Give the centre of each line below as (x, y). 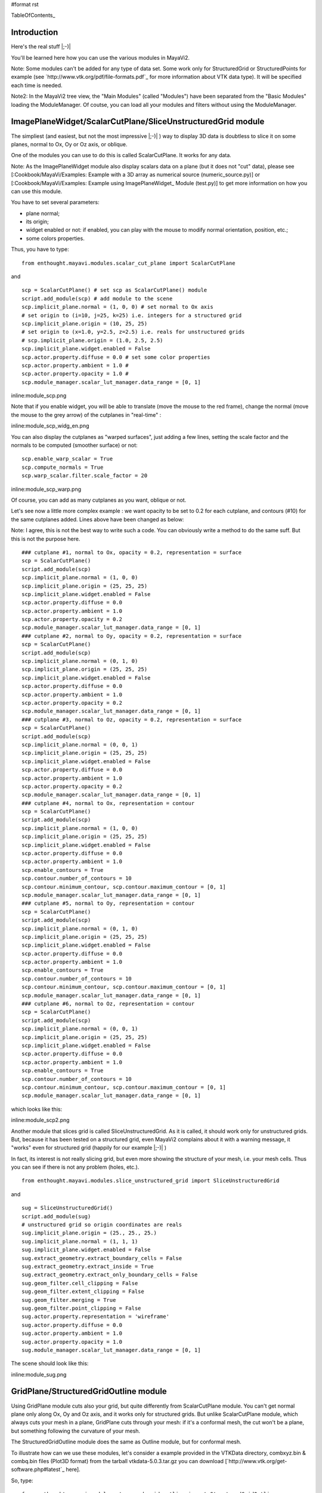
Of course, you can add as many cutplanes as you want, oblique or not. (99, 500)
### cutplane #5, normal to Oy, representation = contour (108, 904)
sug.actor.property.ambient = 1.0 (72, 1334)
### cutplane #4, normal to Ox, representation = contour (108, 803)
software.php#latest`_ (38, 1470)
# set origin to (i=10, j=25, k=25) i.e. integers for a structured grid (132, 315)
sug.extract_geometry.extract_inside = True (88, 1266)
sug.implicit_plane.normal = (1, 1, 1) (80, 1241)
